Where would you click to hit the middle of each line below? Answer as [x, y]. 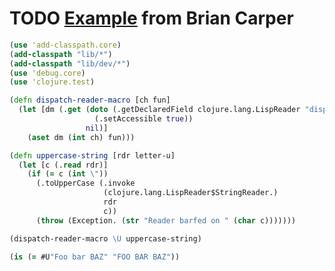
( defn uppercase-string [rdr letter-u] [92, 155]
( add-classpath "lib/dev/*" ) [70, 63]
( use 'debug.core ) [47, 73]
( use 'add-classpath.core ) [65, 45]
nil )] [97, 128]
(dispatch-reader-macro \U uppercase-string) [105, 238]
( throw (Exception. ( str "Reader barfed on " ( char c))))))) [166, 220]
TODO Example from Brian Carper [151, 18]
